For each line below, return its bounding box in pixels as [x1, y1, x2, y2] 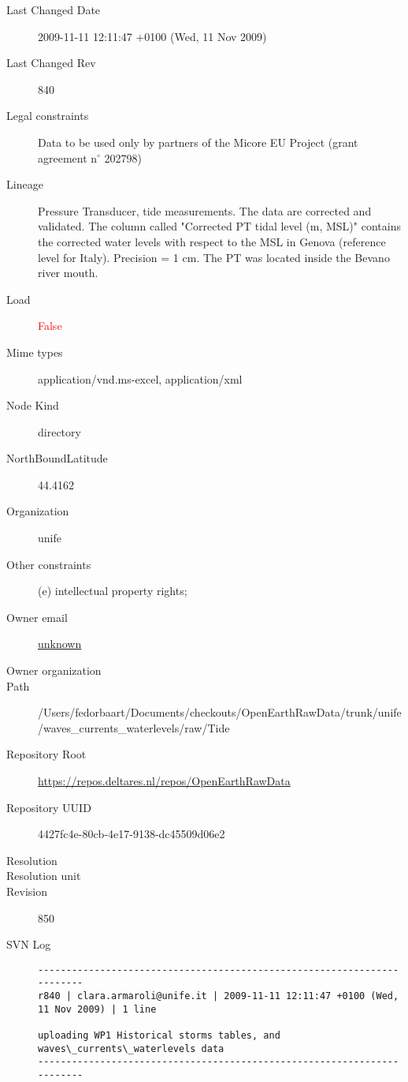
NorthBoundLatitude [6, 450, 108, 466]
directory [38, 423, 81, 440]
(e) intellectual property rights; [38, 582, 187, 599]
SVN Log [6, 936, 51, 953]
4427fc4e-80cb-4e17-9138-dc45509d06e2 [38, 826, 225, 842]
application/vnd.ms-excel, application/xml [38, 370, 243, 387]
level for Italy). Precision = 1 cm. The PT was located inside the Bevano [38, 249, 390, 265]
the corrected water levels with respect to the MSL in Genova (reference [38, 233, 386, 249]
